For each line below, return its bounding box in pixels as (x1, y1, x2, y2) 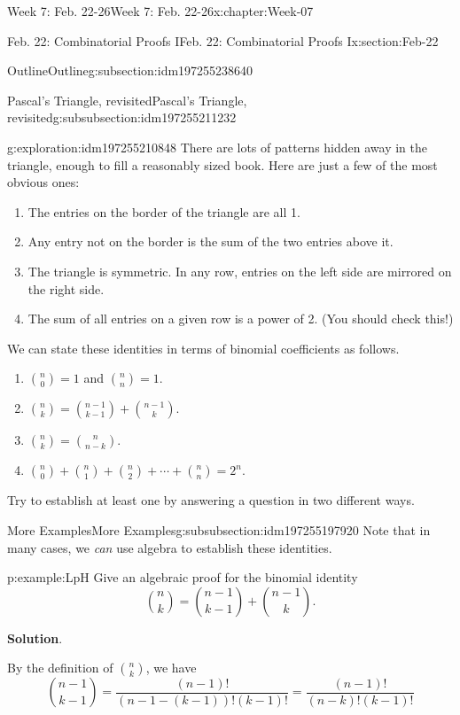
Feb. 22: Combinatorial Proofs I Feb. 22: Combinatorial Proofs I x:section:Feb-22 (7, 31, 439, 50)
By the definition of (7, 658, 113, 677)
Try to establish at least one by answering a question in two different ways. (7, 491, 415, 509)
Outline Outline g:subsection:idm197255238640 (7, 61, 253, 80)
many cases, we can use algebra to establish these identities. (7, 538, 332, 556)
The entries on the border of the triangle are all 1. (27, 202, 300, 221)
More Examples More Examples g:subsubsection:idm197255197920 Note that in (7, 520, 431, 539)
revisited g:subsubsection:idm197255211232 (7, 108, 237, 127)
